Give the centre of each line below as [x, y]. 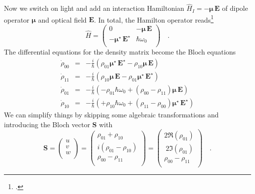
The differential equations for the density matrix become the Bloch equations [120, 52]
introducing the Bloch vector [47, 124]
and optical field [62, 19]
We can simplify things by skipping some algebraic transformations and [111, 114]
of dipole [235, 8]
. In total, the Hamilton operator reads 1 [154, 19]
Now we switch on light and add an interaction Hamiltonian [94, 8]
